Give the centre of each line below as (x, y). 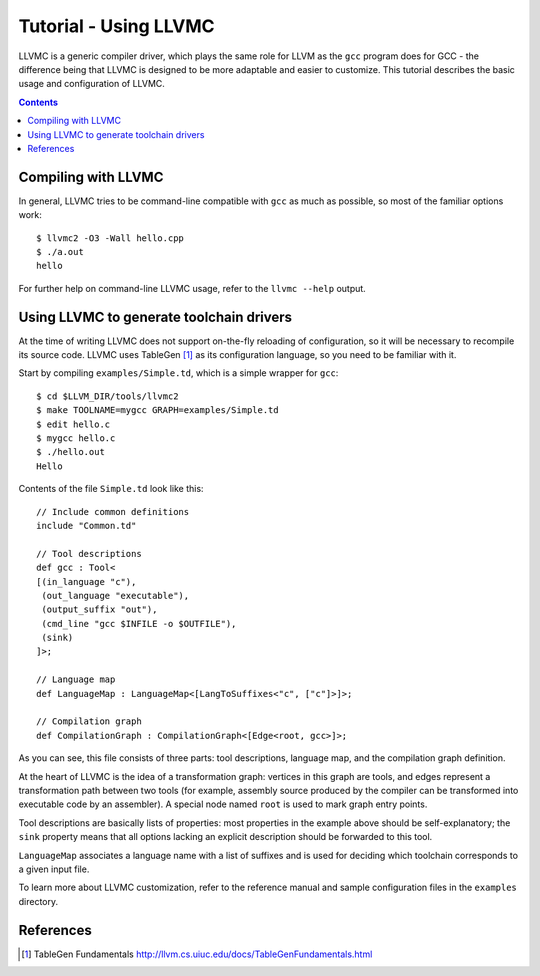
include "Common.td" (86, 525)
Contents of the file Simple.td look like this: (111, 489)
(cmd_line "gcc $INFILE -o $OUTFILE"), (139, 623)
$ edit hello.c (73, 424)
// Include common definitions (113, 511)
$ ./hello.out (70, 452)
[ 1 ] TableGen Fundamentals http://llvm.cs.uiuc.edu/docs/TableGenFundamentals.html (197, 954)
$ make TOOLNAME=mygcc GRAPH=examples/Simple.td (157, 410)
